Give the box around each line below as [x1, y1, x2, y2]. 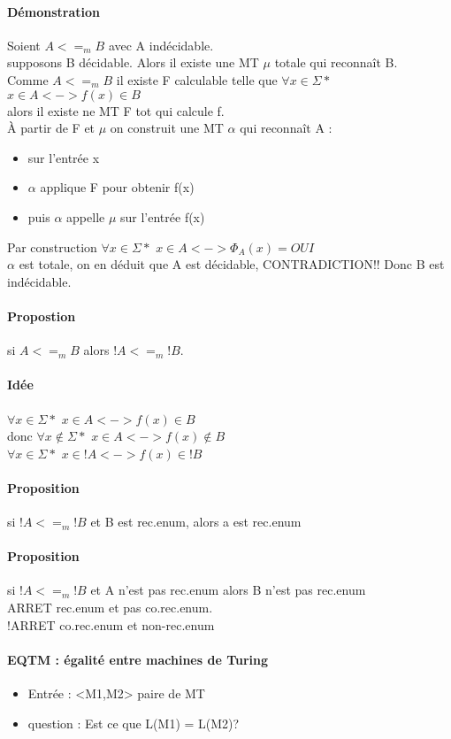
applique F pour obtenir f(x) [40, 178, 195, 196]
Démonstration [7, 2, 100, 20]
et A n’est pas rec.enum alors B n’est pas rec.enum [90, 581, 366, 599]
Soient [7, 35, 41, 54]
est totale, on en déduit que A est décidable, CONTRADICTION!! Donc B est [19, 255, 445, 273]
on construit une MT [110, 119, 224, 137]
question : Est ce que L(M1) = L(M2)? [27, 713, 240, 732]
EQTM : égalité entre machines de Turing [7, 650, 269, 668]
